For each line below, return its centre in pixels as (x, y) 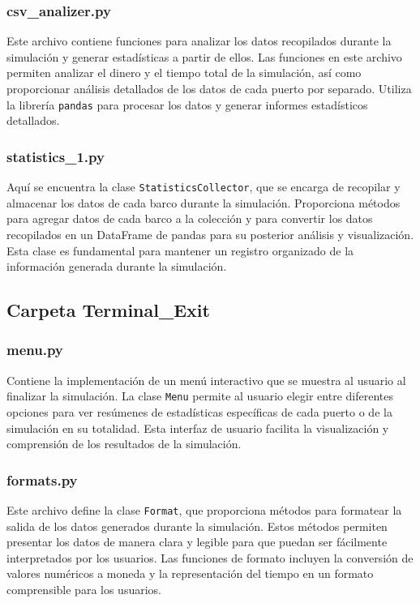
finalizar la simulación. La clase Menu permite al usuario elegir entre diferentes (200, 396)
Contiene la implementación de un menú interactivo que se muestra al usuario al (206, 380)
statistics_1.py (56, 156)
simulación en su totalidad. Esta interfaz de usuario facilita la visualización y (198, 428)
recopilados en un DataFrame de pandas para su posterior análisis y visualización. (210, 234)
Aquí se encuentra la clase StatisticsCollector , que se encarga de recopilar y (204, 187)
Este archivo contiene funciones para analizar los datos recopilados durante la (199, 41)
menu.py (35, 350)
